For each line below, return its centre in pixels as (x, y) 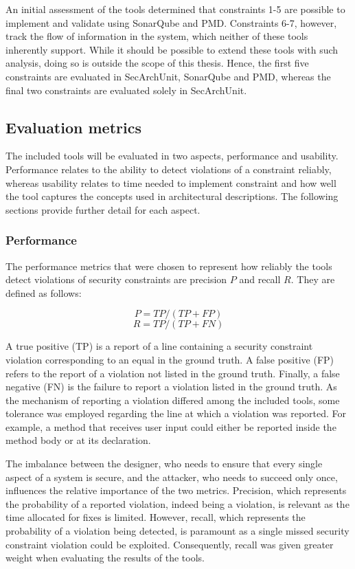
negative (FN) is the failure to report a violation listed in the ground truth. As (171, 387)
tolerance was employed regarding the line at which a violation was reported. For (176, 413)
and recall (260, 279)
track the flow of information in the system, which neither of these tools (157, 36)
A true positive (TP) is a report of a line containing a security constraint (159, 346)
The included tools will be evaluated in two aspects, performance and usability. (172, 156)
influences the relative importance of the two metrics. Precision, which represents (176, 490)
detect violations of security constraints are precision (116, 279)
